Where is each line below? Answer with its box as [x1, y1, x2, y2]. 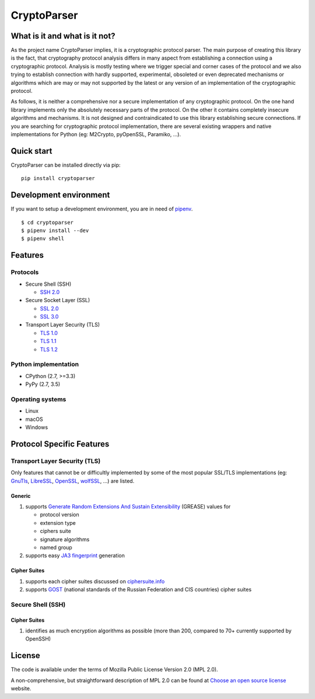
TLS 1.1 [40, 338, 57, 345]
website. [10, 685, 32, 692]
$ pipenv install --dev [21, 227, 89, 234]
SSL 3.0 [40, 313, 59, 320]
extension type [40, 519, 76, 526]
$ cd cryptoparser [21, 219, 74, 226]
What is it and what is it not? [10, 31, 116, 41]
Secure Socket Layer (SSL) [25, 297, 90, 304]
